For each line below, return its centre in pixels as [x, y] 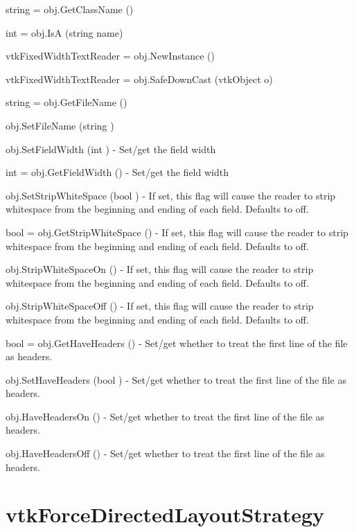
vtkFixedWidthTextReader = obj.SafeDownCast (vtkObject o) [139, 79]
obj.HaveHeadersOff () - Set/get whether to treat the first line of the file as [165, 453]
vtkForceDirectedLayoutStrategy [165, 514]
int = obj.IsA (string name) [64, 32]
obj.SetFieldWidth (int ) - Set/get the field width [111, 149]
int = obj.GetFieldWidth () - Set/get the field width [117, 172]
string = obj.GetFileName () [67, 102]
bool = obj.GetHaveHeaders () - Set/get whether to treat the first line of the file [177, 343]
